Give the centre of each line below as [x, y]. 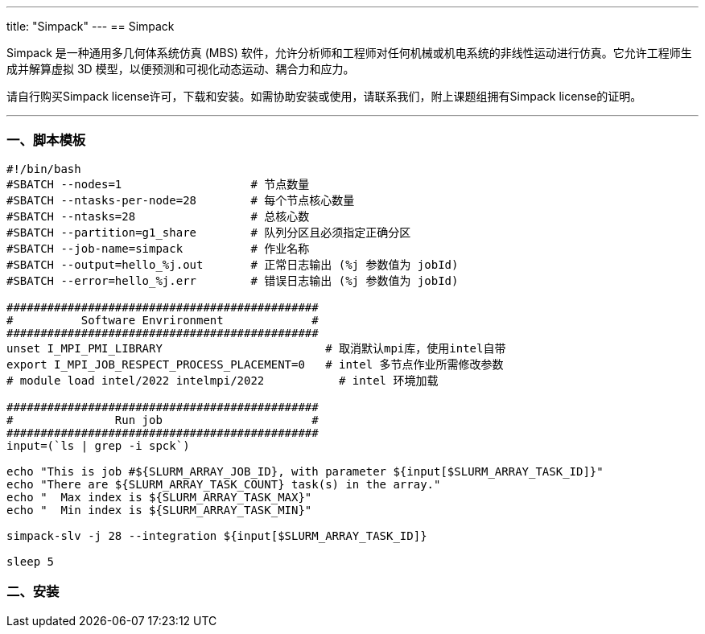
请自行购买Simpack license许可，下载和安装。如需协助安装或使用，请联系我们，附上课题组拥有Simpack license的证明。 [324, 96]
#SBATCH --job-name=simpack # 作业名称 [158, 248]
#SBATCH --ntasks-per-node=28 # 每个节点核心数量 [181, 200]
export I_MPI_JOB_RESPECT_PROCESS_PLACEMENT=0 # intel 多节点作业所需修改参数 [255, 364]
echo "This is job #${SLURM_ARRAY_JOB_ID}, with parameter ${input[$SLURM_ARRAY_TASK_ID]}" [305, 471]
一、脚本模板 [46, 140]
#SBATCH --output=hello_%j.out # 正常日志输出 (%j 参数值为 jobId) [233, 264]
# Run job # [163, 420]
